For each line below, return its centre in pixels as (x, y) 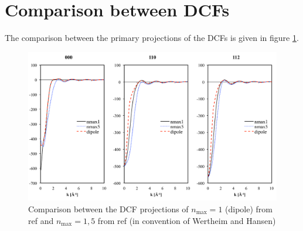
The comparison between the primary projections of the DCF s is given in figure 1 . (152, 38)
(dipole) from (249, 208)
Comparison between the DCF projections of (108, 208)
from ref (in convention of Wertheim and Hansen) (187, 220)
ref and (41, 220)
